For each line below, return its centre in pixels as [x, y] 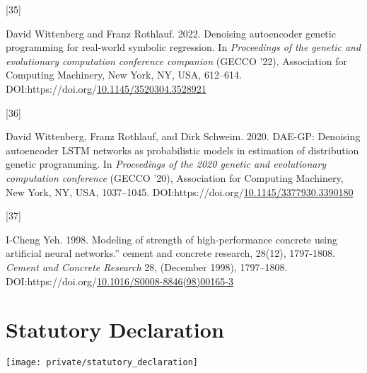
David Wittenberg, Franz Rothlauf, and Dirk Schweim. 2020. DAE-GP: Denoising [183, 136]
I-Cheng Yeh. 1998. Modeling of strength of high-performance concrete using [171, 239]
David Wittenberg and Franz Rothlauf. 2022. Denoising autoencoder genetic [171, 33]
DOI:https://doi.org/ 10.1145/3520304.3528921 [106, 88]
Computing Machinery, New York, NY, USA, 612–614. [124, 75]
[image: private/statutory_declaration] [102, 363]
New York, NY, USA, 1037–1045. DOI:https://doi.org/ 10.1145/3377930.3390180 [180, 191]
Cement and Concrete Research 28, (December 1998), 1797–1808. [147, 266]
